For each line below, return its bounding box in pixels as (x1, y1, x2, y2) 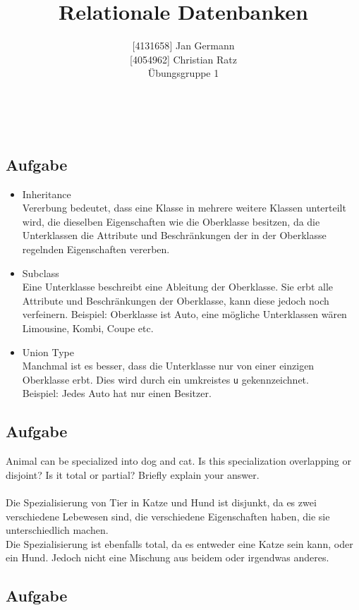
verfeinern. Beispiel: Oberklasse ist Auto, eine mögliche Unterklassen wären (22, 307, 347, 322)
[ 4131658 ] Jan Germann (132, 38, 235, 53)
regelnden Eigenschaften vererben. (22, 242, 170, 257)
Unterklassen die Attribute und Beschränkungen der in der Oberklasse (22, 228, 327, 243)
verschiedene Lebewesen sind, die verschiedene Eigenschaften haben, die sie (6, 508, 330, 523)
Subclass (22, 265, 59, 280)
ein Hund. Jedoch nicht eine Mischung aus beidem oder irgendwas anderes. (6, 550, 329, 565)
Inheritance (22, 186, 71, 201)
